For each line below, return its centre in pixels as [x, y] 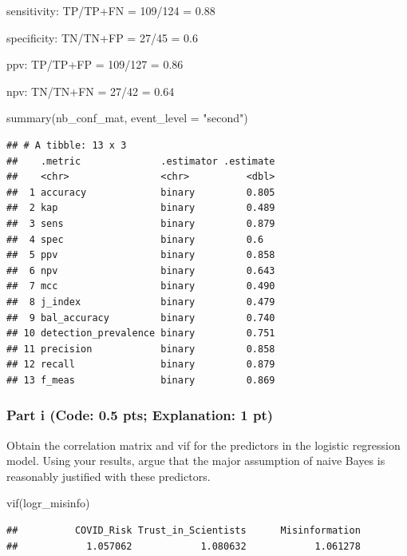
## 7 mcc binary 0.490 [141, 286]
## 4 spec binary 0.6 [135, 239]
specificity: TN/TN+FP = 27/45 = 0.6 [103, 37]
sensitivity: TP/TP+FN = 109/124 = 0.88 [111, 10]
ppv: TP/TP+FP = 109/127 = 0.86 [95, 64]
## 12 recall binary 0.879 [141, 365]
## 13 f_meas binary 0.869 [141, 380]
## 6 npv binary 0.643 [141, 270]
